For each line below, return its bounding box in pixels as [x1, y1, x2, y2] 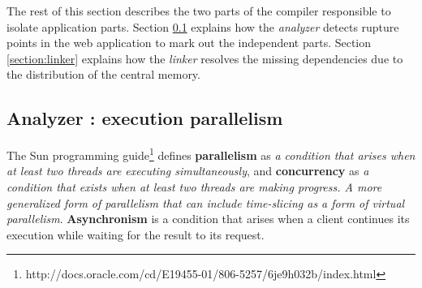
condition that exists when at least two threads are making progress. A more [6, 178, 382, 196]
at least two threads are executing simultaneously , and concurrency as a [6, 162, 369, 179]
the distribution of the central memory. [6, 66, 200, 83]
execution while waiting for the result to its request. [6, 226, 265, 243]
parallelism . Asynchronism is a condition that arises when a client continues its [6, 210, 410, 227]
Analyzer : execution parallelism [6, 105, 283, 131]
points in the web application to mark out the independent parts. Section [6, 34, 372, 51]
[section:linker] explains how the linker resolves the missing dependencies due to [6, 49, 403, 67]
